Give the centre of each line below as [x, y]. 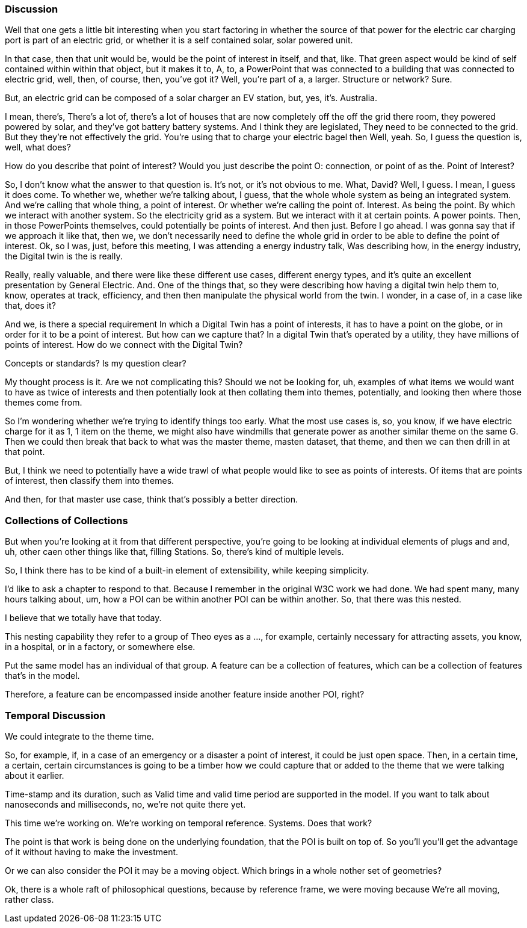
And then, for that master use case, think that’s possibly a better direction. [152, 500]
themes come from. [44, 403]
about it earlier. [35, 775]
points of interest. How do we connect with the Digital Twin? [124, 345]
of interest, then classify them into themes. [90, 481]
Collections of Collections [66, 520]
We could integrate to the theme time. [79, 736]
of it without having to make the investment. [92, 852]
